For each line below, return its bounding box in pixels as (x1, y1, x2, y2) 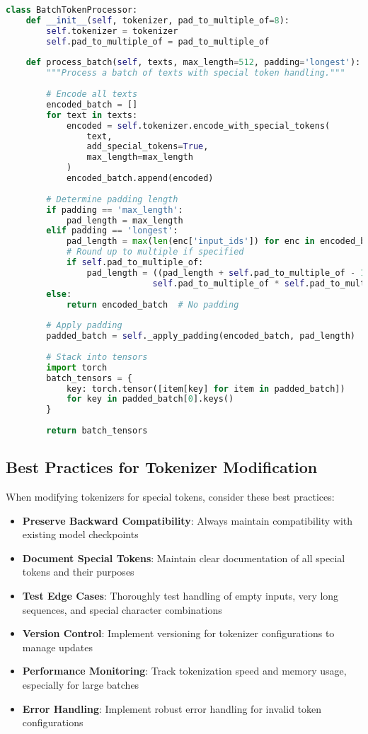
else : (46, 289, 72, 299)
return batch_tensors (46, 426, 148, 436)
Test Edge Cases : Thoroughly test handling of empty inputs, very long (22, 588, 339, 603)
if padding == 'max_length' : (46, 204, 183, 215)
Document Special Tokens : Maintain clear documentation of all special (22, 550, 345, 565)
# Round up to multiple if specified (66, 247, 244, 257)
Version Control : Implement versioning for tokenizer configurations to (22, 626, 335, 641)
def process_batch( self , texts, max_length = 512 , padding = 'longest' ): (25, 57, 361, 68)
